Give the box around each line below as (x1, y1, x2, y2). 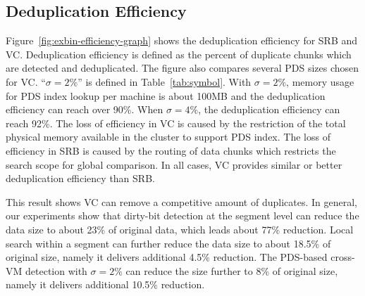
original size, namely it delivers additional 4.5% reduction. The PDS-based (6, 250, 328, 264)
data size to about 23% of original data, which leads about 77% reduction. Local (6, 221, 354, 236)
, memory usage (286, 74, 354, 89)
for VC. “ (6, 74, 46, 89)
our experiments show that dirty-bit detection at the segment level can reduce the (6, 208, 359, 223)
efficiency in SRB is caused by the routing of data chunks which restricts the (6, 143, 336, 157)
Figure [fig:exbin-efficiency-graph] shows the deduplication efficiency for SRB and (6, 33, 358, 48)
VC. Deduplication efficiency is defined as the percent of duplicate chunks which (6, 46, 352, 61)
